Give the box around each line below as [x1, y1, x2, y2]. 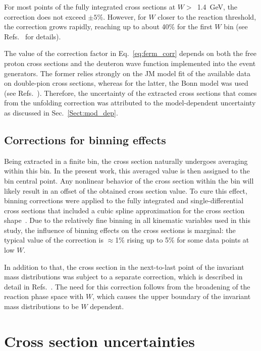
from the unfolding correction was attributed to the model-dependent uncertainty [4, 97, 256, 108]
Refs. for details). [4, 31, 61, 41]
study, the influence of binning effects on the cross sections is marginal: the [4, 224, 236, 235]
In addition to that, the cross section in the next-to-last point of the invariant [4, 261, 244, 272]
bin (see [224, 21, 248, 32]
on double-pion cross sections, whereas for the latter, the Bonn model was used [4, 78, 248, 88]
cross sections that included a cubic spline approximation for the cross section [4, 205, 245, 215]
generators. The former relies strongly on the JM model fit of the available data [4, 68, 250, 78]
